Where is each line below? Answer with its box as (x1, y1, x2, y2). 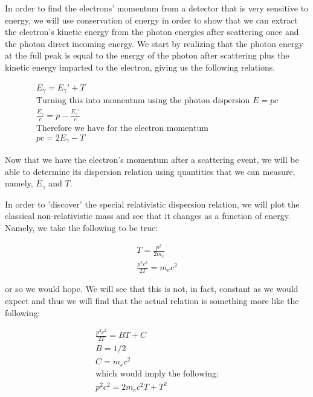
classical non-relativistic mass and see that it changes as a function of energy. (5, 209, 291, 222)
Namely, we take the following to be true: (5, 221, 158, 233)
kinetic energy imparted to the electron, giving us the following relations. (5, 60, 276, 73)
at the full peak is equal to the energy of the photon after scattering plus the (5, 49, 289, 62)
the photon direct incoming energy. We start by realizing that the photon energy (5, 37, 303, 49)
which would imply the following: (95, 369, 219, 378)
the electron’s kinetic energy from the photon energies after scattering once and (5, 25, 299, 38)
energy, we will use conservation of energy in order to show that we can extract (5, 13, 298, 26)
